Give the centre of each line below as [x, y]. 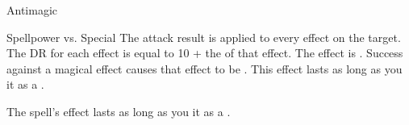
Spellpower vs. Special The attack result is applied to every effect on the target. [204, 37]
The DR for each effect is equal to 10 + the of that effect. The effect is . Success [205, 53]
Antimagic [32, 10]
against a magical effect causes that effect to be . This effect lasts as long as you [204, 68]
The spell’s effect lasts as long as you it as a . [119, 111]
